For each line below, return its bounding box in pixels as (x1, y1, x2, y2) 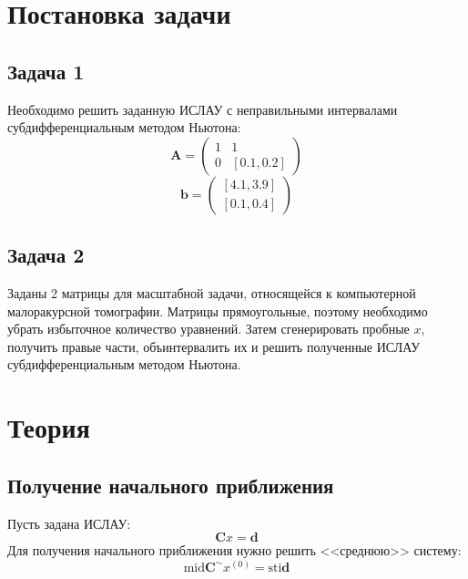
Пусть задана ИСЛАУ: (7, 513, 131, 532)
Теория (7, 408, 90, 446)
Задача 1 (7, 57, 85, 85)
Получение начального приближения (7, 470, 334, 499)
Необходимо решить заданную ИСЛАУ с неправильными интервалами (7, 99, 398, 119)
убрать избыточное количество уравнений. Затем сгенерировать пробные (7, 319, 410, 338)
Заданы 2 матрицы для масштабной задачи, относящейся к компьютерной (7, 283, 416, 302)
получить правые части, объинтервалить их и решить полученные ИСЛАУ (7, 336, 421, 356)
